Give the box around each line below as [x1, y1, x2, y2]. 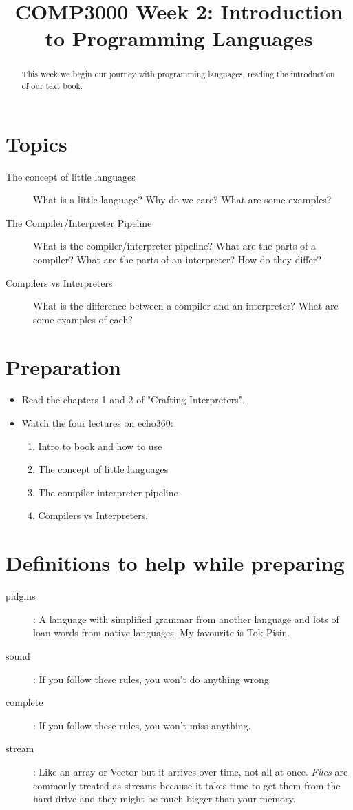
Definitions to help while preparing [6, 549, 345, 577]
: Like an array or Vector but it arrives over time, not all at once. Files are [33, 764, 348, 778]
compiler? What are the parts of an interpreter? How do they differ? [33, 252, 321, 266]
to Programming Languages [45, 24, 313, 52]
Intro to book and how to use [38, 438, 162, 453]
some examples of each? [33, 312, 133, 326]
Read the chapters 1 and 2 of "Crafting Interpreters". [21, 392, 245, 407]
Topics [6, 129, 67, 157]
